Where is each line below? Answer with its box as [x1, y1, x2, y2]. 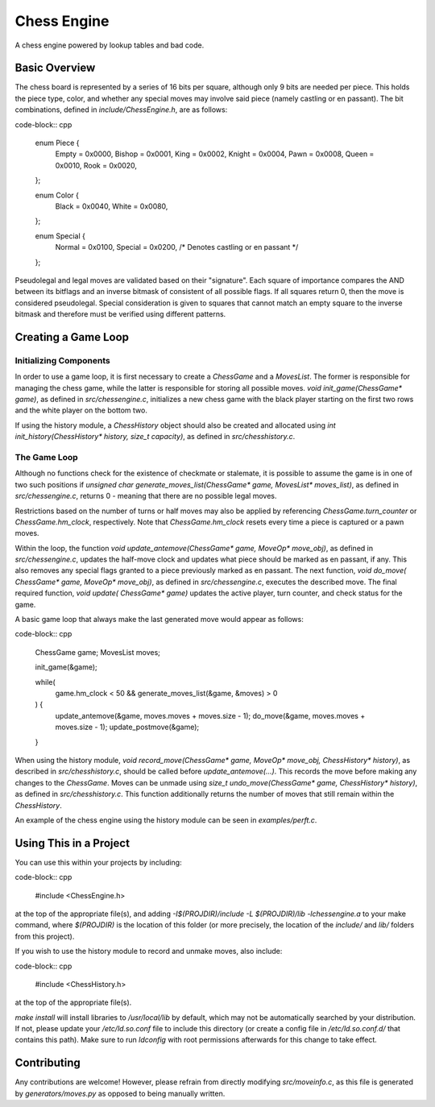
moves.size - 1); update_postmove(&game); [55, 722, 200, 732]
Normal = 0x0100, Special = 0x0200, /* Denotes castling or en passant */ [55, 243, 299, 252]
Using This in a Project [14, 836, 130, 850]
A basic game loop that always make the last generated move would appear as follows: [14, 615, 304, 624]
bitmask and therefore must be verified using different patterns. [14, 309, 226, 319]
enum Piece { [35, 138, 80, 148]
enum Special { [35, 230, 86, 241]
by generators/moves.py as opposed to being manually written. [14, 1088, 226, 1098]
